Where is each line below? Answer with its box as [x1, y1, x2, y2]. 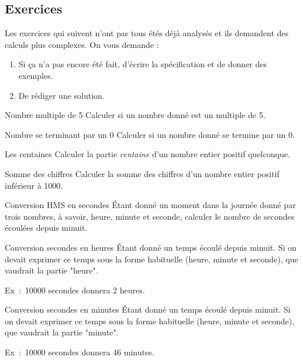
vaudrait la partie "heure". [5, 264, 98, 276]
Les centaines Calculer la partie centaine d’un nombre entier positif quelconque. [5, 148, 290, 160]
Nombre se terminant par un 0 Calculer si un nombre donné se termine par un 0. [5, 128, 295, 140]
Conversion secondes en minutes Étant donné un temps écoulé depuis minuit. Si [5, 303, 291, 316]
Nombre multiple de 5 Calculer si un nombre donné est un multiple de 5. [5, 109, 266, 121]
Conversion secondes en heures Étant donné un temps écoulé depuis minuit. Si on [5, 241, 297, 253]
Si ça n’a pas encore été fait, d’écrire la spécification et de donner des [18, 58, 267, 70]
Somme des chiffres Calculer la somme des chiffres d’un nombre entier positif [5, 167, 280, 179]
